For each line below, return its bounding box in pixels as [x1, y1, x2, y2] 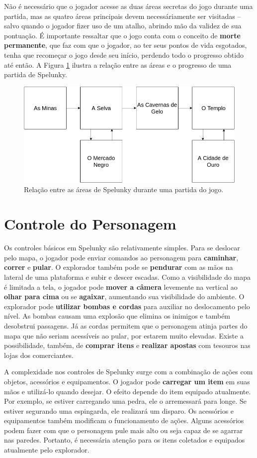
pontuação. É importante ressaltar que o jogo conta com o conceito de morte [4, 30, 241, 40]
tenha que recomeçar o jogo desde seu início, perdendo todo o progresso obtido [4, 49, 244, 60]
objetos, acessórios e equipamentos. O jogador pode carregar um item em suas [4, 376, 250, 386]
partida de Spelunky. [4, 69, 67, 80]
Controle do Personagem [4, 214, 176, 234]
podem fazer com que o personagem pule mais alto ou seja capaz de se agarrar [4, 425, 243, 435]
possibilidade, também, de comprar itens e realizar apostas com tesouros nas [4, 340, 251, 350]
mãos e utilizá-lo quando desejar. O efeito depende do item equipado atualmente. [4, 386, 251, 396]
